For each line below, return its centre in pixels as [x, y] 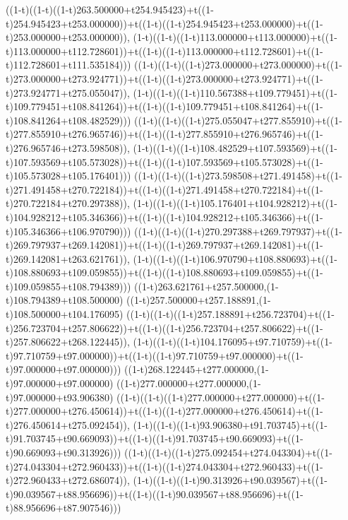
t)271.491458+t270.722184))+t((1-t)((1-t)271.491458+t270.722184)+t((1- [164, 189]
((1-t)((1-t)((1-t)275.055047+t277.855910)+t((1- [238, 120]
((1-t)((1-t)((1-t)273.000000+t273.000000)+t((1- [238, 65]
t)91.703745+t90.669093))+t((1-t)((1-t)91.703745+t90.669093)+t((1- [155, 438]
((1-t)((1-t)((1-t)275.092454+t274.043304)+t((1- [228, 452]
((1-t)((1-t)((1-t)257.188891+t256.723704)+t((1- [230, 314]
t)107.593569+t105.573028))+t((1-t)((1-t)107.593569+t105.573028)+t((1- [164, 161]
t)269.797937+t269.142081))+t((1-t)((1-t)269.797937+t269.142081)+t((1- [164, 245]
